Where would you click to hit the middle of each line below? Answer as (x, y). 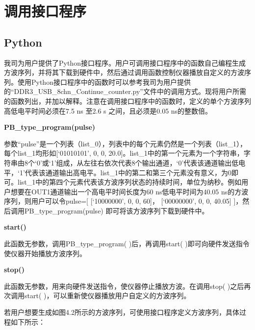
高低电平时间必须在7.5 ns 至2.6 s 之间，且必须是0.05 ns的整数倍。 (108, 110)
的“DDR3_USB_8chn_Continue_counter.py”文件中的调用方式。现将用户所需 (125, 91)
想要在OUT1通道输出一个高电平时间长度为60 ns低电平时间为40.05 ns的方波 (129, 191)
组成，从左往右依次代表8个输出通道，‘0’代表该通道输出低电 (151, 162)
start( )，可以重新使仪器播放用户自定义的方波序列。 (107, 295)
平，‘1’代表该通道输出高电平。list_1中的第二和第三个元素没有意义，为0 (118, 172)
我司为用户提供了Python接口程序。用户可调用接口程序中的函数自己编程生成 (125, 62)
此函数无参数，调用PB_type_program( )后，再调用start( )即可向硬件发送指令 (127, 244)
